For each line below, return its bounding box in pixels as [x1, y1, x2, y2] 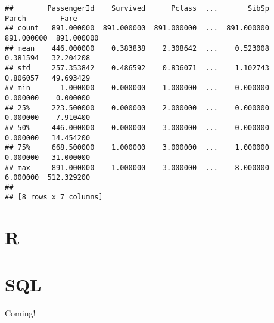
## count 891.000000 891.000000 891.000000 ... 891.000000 [5, 24, 269, 33]
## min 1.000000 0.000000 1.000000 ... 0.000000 [5, 84, 269, 93]
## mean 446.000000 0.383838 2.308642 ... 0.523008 [5, 44, 269, 53]
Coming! [5, 306, 36, 319]
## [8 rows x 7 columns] [5, 193, 103, 202]
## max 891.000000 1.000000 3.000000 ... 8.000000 [5, 163, 269, 172]
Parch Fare [5, 14, 77, 23]
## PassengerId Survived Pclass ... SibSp [5, 4, 269, 13]
